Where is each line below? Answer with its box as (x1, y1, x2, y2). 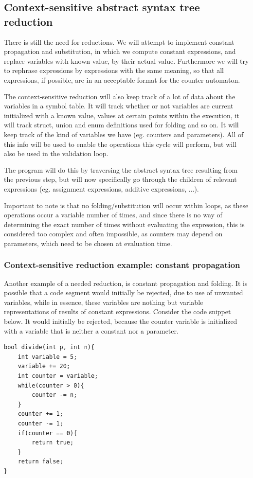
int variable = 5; (18, 353, 77, 360)
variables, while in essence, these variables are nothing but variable (4, 297, 203, 307)
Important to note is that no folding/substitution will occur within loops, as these (4, 200, 249, 210)
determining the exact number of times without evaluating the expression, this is (4, 219, 245, 229)
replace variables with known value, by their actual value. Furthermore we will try (4, 55, 249, 66)
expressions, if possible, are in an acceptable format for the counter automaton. (4, 74, 240, 85)
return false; (18, 458, 63, 465)
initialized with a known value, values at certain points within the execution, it (4, 110, 239, 120)
